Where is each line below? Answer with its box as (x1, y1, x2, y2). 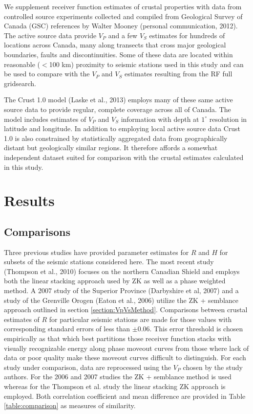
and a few (108, 30, 138, 40)
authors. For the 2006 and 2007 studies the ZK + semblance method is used (4, 371, 232, 382)
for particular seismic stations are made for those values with (49, 314, 232, 324)
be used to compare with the (4, 69, 90, 79)
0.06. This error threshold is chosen (137, 323, 243, 334)
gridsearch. (4, 78, 36, 88)
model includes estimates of (4, 114, 86, 124)
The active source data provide (4, 30, 97, 40)
